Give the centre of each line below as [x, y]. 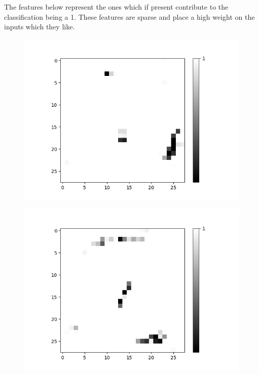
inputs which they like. [40, 27]
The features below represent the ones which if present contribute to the [116, 7]
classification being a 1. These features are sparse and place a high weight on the [129, 16]
